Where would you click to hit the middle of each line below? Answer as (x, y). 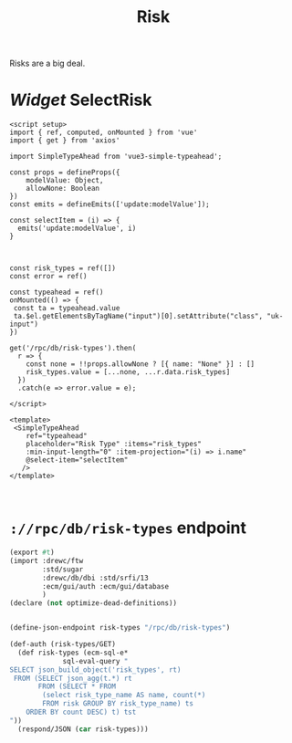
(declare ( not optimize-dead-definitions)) (94, 603)
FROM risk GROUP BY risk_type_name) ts (118, 704)
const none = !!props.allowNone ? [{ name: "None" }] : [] (141, 364)
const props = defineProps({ (65, 173)
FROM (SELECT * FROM (77, 686)
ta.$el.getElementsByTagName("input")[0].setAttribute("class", (138, 317)
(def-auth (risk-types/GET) (63, 644)
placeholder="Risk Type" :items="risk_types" (114, 445)
